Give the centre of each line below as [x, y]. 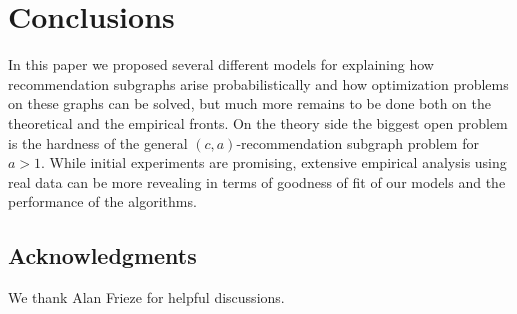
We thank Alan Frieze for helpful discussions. [146, 297]
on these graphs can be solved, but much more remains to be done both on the [250, 103]
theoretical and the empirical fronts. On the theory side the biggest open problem [258, 122]
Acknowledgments [102, 255]
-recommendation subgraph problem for [357, 142]
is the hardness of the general [98, 142]
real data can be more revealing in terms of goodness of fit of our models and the [257, 181]
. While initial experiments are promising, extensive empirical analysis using [274, 162]
